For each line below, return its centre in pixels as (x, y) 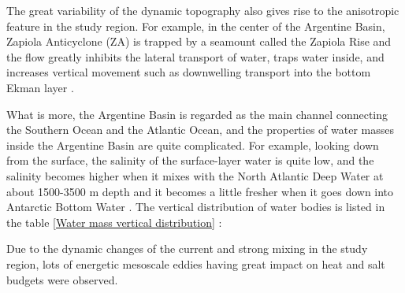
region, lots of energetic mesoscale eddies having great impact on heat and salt (196, 263)
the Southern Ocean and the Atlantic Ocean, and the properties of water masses (200, 130)
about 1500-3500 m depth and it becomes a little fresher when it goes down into (200, 191)
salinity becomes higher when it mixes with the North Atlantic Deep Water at (195, 175)
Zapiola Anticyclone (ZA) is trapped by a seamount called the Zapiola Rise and (199, 41)
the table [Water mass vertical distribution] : (114, 222)
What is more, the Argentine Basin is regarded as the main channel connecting (197, 114)
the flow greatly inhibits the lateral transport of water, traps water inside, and (195, 56)
